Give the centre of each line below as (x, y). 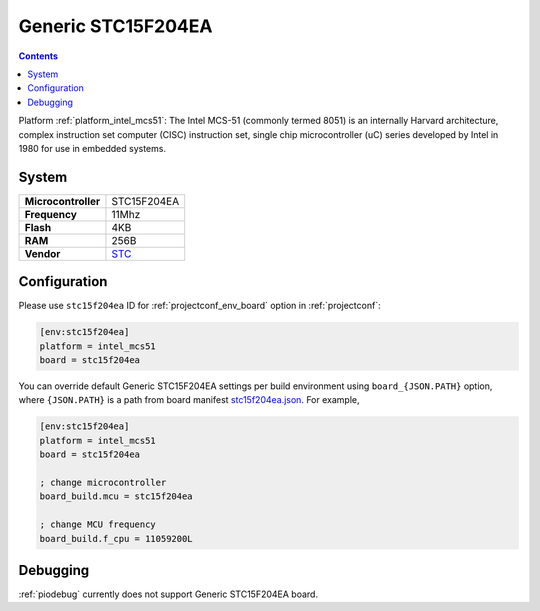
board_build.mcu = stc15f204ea (116, 496)
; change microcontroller (103, 482)
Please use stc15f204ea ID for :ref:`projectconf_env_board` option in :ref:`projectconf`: (199, 306)
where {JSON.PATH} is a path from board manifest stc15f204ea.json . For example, (189, 400)
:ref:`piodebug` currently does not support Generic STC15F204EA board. (168, 594)
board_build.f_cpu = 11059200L (116, 538)
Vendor (42, 253)
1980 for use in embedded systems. (92, 148)
